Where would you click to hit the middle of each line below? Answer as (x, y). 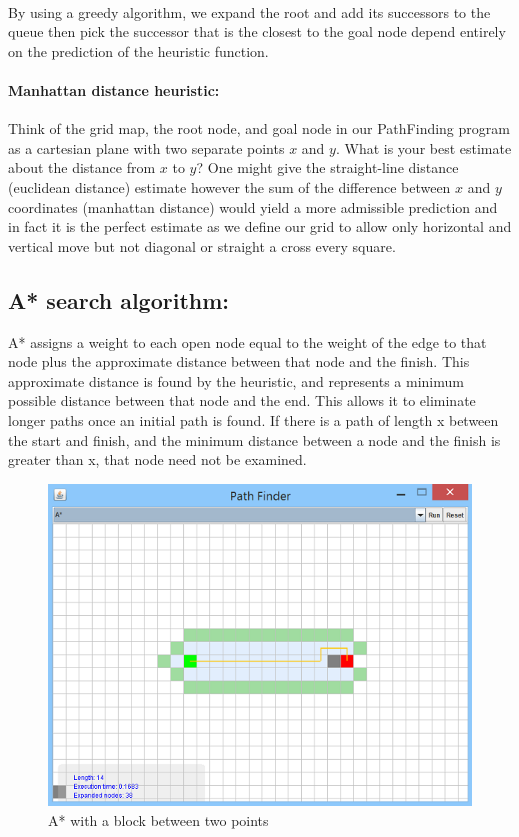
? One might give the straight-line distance (327, 167)
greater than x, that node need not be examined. (157, 459)
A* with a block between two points (158, 819)
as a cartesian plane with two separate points (146, 147)
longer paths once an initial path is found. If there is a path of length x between (253, 419)
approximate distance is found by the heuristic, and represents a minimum (236, 380)
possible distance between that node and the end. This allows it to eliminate (242, 400)
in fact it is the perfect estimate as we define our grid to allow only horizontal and (260, 226)
